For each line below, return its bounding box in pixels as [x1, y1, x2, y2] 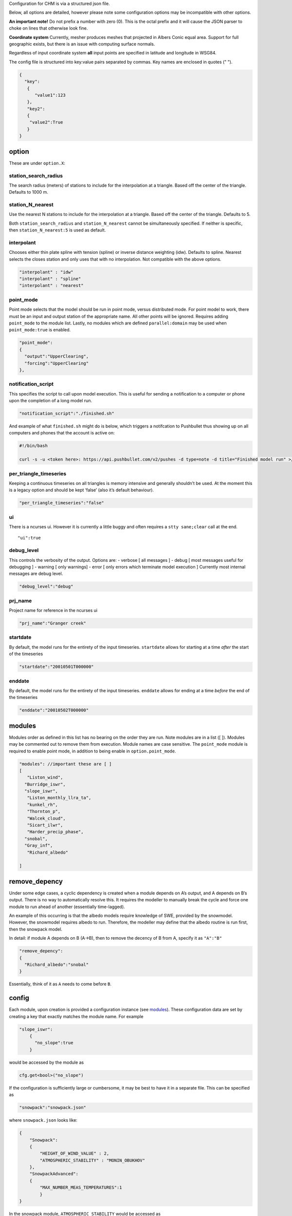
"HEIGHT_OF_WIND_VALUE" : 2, [39, 1151, 109, 1156]
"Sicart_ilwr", [27, 823, 63, 828]
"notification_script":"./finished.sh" [19, 411, 114, 416]
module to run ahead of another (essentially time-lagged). [9, 904, 125, 910]
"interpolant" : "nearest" [19, 283, 84, 288]
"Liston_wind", [27, 775, 63, 780]
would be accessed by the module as [9, 1059, 84, 1065]
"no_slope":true [35, 1040, 73, 1046]
